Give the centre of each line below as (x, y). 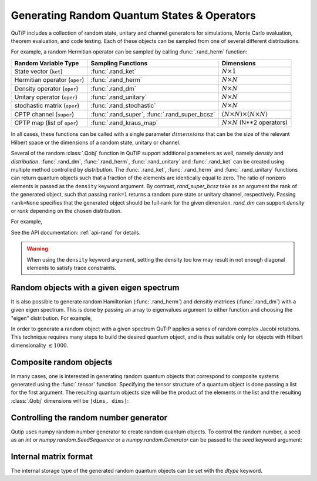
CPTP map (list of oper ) (46, 123)
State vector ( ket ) (38, 71)
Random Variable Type (47, 63)
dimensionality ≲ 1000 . (40, 345)
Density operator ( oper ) (46, 88)
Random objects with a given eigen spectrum (95, 287)
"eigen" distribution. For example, (51, 318)
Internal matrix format (52, 457)
